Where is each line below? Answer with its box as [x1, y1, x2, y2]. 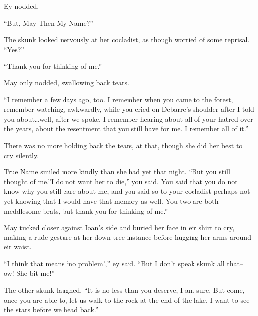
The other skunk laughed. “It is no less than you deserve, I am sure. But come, [4, 285, 245, 295]
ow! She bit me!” [4, 268, 55, 278]
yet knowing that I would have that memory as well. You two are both [4, 195, 219, 206]
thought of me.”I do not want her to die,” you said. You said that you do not [4, 176, 238, 186]
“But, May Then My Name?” [4, 17, 93, 28]
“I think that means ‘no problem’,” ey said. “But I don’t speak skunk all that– [4, 258, 244, 268]
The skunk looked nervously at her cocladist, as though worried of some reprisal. [4, 34, 250, 45]
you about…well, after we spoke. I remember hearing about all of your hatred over [4, 113, 253, 124]
